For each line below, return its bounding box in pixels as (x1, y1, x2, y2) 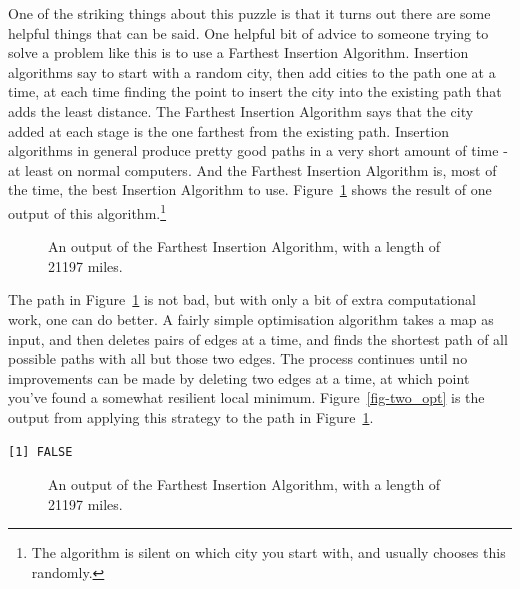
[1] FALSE (8, 444, 73, 459)
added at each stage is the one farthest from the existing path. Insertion (8, 120, 450, 141)
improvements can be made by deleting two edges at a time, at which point (8, 367, 470, 388)
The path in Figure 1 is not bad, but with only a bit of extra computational (8, 289, 476, 310)
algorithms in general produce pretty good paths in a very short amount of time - (8, 140, 508, 161)
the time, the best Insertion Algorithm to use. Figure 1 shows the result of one (8, 179, 492, 200)
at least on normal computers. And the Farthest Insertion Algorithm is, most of (8, 159, 497, 180)
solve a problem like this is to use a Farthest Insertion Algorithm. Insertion (8, 42, 469, 63)
